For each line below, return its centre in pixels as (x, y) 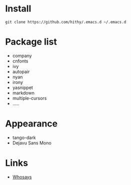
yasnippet (23, 87)
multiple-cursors (29, 98)
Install (18, 9)
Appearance (31, 124)
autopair (21, 71)
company (22, 55)
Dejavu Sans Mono (32, 142)
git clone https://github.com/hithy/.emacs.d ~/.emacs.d (66, 22)
